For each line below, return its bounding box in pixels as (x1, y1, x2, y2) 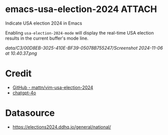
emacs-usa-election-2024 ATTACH (5, 4, 157, 15)
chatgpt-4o (12, 89, 36, 96)
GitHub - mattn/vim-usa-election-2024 (12, 84, 94, 90)
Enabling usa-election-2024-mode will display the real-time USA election (5, 30, 154, 36)
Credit (5, 68, 32, 79)
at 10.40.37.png (5, 50, 37, 56)
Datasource (5, 107, 55, 119)
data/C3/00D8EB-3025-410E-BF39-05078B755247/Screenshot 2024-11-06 (5, 45, 163, 51)
